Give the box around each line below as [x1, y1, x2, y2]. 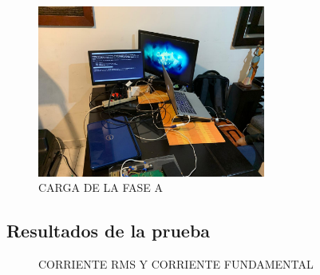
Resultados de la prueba [6, 218, 211, 243]
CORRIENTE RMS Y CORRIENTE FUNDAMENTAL [38, 255, 314, 272]
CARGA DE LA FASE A [38, 179, 164, 196]
